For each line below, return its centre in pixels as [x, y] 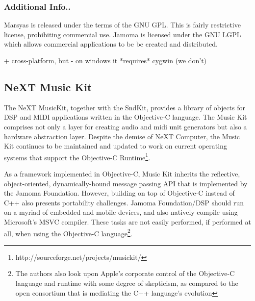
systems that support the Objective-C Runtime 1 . [77, 156]
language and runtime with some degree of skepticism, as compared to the [127, 283]
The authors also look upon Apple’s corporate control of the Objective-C [125, 273]
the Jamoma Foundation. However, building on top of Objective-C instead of [119, 193]
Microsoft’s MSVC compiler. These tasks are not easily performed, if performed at [127, 221]
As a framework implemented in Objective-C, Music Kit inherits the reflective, [122, 174]
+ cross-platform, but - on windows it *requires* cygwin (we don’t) [105, 60]
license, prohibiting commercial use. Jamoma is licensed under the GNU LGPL [123, 34]
